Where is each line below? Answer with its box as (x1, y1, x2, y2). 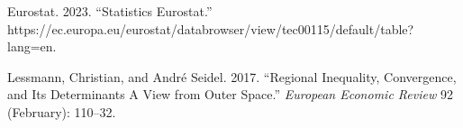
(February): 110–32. (7, 102, 116, 121)
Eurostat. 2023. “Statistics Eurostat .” (7, 2, 213, 20)
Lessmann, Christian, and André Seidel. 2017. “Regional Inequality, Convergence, (7, 67, 457, 86)
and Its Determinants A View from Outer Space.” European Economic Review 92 (7, 85, 453, 104)
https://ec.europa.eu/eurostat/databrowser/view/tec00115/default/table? (7, 19, 414, 38)
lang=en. (7, 37, 57, 56)
